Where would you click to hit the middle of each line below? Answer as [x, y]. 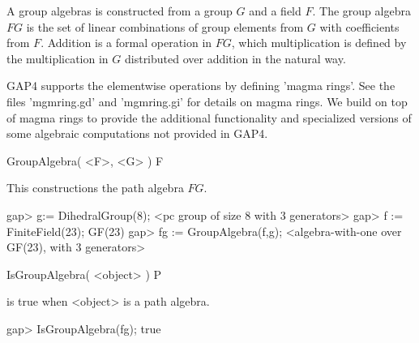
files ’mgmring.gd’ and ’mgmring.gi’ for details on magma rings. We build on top [207, 101]
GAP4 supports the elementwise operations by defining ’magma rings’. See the [201, 86]
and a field [275, 11]
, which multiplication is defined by [319, 43]
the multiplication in [58, 58]
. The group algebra [361, 11]
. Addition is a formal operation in [126, 43]
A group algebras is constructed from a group [120, 11]
